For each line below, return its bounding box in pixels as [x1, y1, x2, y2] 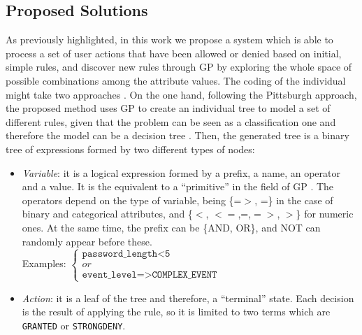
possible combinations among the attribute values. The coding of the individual [6, 73, 346, 87]
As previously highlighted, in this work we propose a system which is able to [6, 32, 333, 47]
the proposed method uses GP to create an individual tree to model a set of [6, 101, 331, 115]
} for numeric [296, 206, 354, 221]
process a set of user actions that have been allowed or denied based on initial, [6, 45, 342, 60]
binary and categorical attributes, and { [22, 206, 193, 221]
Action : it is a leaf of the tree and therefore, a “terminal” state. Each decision [22, 290, 354, 305]
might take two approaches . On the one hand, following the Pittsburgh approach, [6, 87, 357, 101]
